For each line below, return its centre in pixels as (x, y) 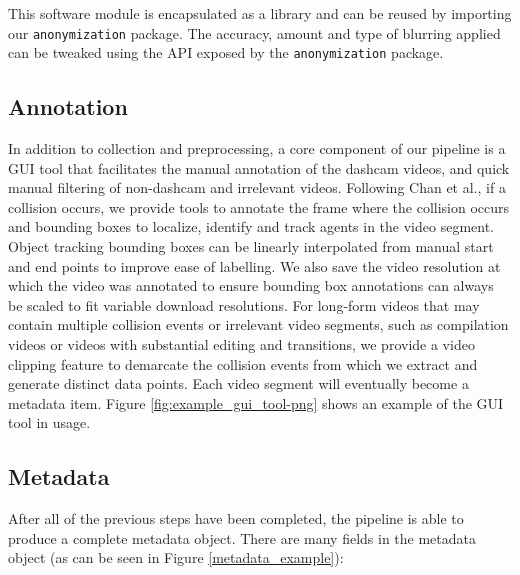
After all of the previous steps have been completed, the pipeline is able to (236, 518)
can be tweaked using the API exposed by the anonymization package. (226, 52)
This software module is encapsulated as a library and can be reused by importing (260, 13)
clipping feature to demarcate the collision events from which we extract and (243, 363)
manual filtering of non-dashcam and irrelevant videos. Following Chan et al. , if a (257, 187)
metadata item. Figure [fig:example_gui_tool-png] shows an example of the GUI (256, 402)
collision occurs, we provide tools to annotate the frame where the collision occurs (259, 206)
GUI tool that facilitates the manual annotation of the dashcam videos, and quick (259, 167)
